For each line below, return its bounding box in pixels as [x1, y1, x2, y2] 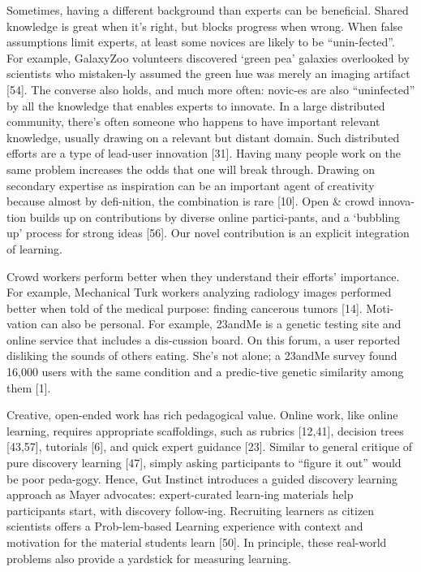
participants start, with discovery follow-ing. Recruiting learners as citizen [6, 501, 375, 518]
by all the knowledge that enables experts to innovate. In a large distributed [6, 97, 385, 114]
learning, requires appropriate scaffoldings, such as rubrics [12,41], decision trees [6, 422, 404, 439]
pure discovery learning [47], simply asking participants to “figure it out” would [6, 454, 402, 471]
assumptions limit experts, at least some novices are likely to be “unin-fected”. [6, 33, 395, 50]
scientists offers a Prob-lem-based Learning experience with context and [6, 518, 363, 535]
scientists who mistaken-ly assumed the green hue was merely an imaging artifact [6, 65, 410, 82]
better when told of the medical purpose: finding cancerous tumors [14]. [6, 299, 363, 316]
